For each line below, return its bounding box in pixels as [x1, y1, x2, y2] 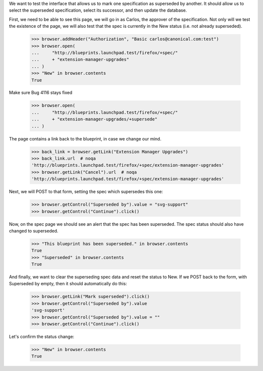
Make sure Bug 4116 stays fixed [9, 90, 73, 96]
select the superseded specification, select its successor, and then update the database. [9, 7, 187, 13]
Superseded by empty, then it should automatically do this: [9, 281, 127, 287]
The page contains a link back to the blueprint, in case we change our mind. [9, 136, 162, 141]
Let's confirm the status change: [9, 333, 75, 339]
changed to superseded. [9, 228, 58, 234]
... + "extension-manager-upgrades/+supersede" [31, 117, 158, 122]
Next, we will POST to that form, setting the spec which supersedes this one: [9, 189, 163, 195]
